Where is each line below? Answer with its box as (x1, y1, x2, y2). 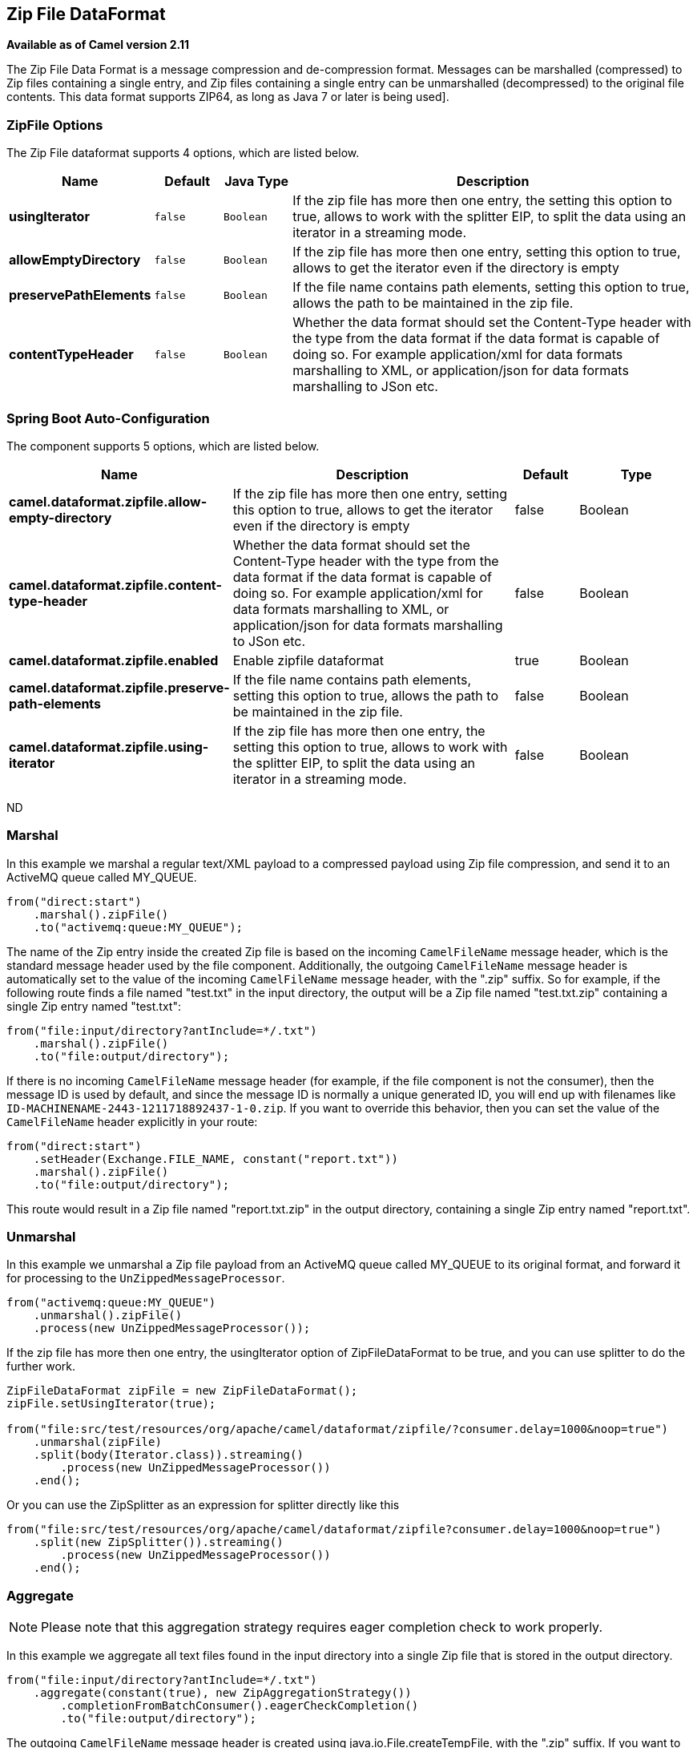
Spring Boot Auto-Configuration (6, 410, 210, 426)
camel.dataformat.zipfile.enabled (9, 652, 219, 668)
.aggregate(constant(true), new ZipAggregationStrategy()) (33, 1686, 412, 1700)
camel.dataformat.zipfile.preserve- (9, 679, 230, 696)
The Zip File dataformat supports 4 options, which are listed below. (6, 146, 360, 160)
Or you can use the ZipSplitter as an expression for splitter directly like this (6, 1498, 400, 1512)
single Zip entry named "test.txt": (6, 999, 181, 1013)
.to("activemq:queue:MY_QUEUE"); (33, 920, 244, 934)
